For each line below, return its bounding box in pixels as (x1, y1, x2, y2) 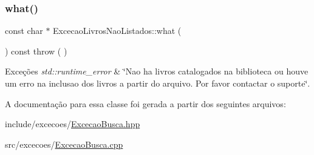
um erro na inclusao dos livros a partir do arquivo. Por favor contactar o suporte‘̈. (5, 77, 310, 89)
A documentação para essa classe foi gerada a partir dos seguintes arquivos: (5, 97, 286, 110)
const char (5, 24, 43, 37)
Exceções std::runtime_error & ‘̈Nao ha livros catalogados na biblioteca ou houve (5, 65, 309, 77)
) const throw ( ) (5, 44, 67, 57)
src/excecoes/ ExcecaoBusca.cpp (5, 137, 123, 150)
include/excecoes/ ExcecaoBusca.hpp (5, 117, 140, 130)
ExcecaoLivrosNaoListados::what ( (53, 24, 182, 37)
